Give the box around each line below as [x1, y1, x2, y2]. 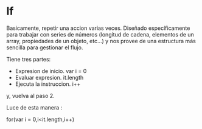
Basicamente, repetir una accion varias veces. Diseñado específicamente [6, 24, 190, 32]
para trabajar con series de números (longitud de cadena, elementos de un [6, 30, 195, 38]
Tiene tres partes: [6, 55, 51, 63]
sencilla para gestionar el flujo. [6, 44, 83, 51]
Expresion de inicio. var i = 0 [15, 67, 87, 74]
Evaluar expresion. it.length [15, 74, 84, 81]
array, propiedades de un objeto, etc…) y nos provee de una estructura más [6, 37, 196, 44]
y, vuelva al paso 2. [6, 92, 55, 99]
